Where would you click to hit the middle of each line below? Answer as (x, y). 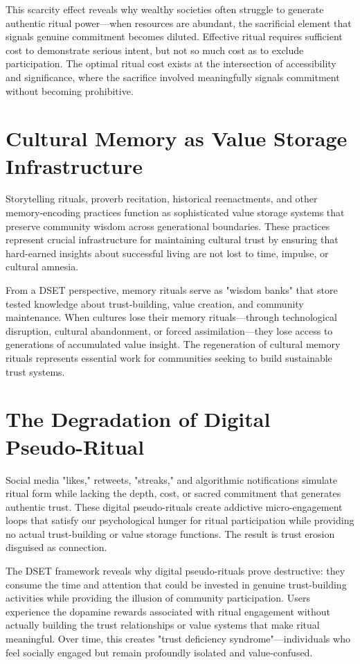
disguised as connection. (56, 547)
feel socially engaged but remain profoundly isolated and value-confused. (159, 652)
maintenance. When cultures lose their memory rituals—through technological (171, 317)
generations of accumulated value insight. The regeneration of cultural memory (173, 344)
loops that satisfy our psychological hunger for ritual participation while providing (180, 520)
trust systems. (35, 371)
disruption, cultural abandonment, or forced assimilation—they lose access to (169, 330)
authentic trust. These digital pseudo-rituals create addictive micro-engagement (174, 506)
